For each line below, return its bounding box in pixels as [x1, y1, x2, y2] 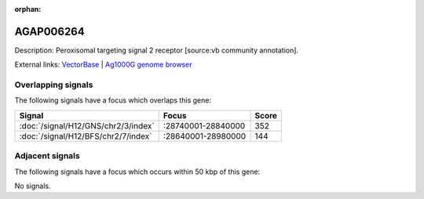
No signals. [14, 181, 51, 190]
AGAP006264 [14, 24, 86, 38]
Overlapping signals [14, 79, 93, 90]
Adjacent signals [14, 150, 80, 161]
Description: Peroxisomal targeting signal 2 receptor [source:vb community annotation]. [14, 45, 298, 55]
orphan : [14, 5, 42, 13]
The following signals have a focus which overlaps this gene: [14, 96, 212, 105]
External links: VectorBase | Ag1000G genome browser [14, 60, 192, 70]
